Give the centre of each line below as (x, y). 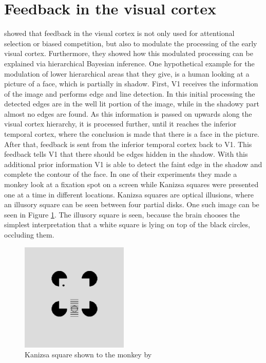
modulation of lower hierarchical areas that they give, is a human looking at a (127, 73)
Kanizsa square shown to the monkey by (88, 355)
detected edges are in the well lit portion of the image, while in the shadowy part (132, 104)
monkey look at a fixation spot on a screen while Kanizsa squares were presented (131, 184)
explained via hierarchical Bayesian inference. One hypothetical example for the (129, 63)
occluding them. (29, 234)
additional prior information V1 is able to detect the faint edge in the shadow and (133, 164)
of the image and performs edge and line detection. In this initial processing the (130, 93)
